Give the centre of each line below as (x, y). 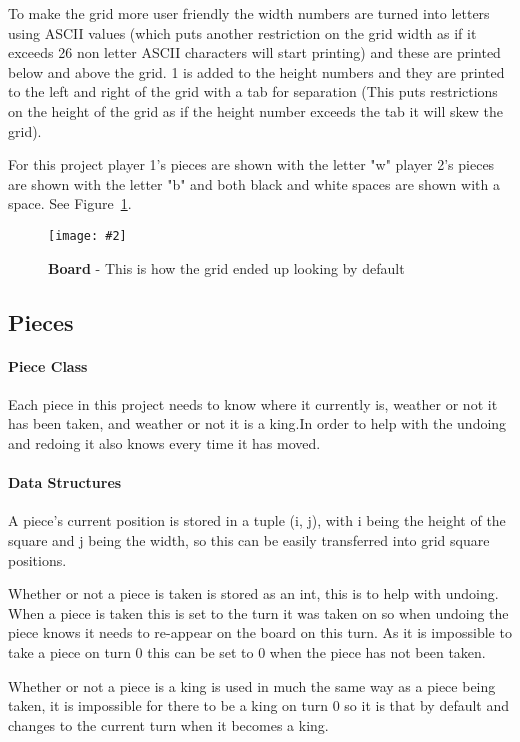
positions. (37, 559)
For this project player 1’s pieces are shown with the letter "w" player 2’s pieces (251, 164)
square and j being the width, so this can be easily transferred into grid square (249, 539)
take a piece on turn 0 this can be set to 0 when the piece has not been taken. (247, 651)
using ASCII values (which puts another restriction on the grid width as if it (242, 32)
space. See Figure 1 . (70, 203)
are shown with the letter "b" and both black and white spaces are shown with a (254, 183)
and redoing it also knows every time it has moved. (164, 442)
